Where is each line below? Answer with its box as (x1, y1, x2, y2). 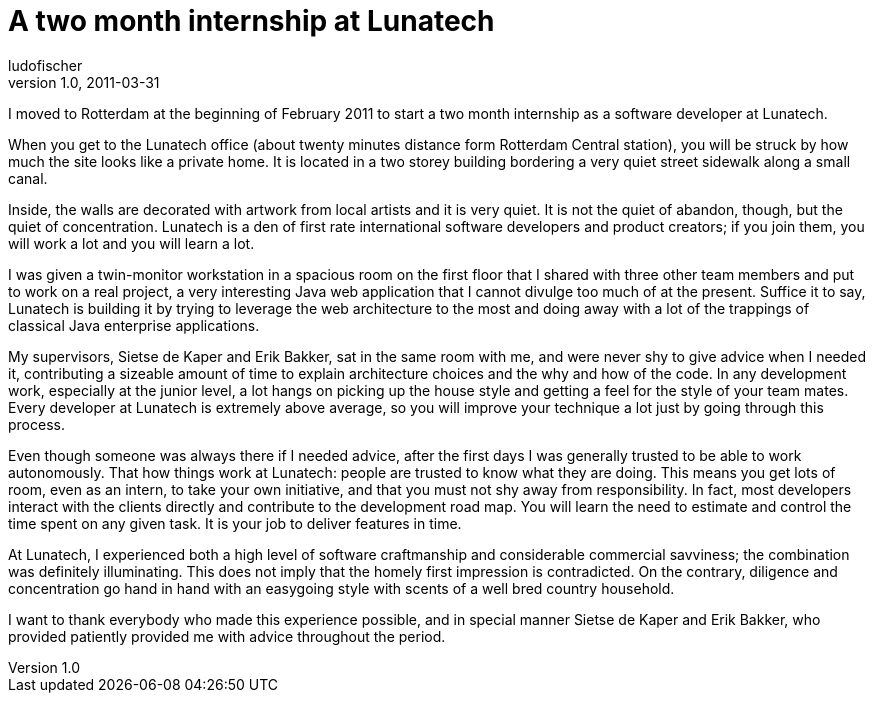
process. (8, 415, 65, 433)
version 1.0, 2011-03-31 (8, 73, 160, 91)
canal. (8, 169, 48, 187)
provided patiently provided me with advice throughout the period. (8, 627, 446, 645)
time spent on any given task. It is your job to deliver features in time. (8, 514, 462, 532)
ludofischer (8, 56, 83, 74)
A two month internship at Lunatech (8, 4, 495, 38)
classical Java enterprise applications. (8, 316, 260, 334)
